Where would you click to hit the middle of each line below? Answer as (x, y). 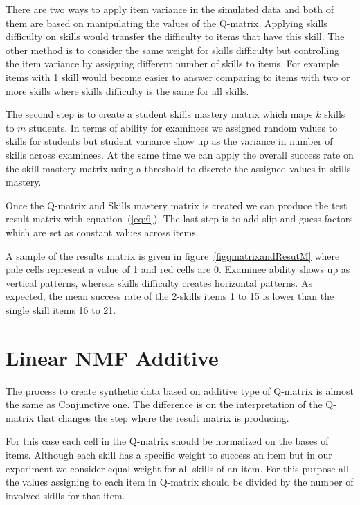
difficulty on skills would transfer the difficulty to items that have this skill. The (175, 36)
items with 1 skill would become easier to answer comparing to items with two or (178, 77)
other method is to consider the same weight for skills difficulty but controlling (172, 50)
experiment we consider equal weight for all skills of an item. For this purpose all (177, 468)
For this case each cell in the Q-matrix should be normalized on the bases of (167, 441)
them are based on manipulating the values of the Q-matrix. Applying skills (166, 23)
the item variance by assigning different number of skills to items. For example (172, 63)
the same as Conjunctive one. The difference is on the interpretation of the (164, 404)
